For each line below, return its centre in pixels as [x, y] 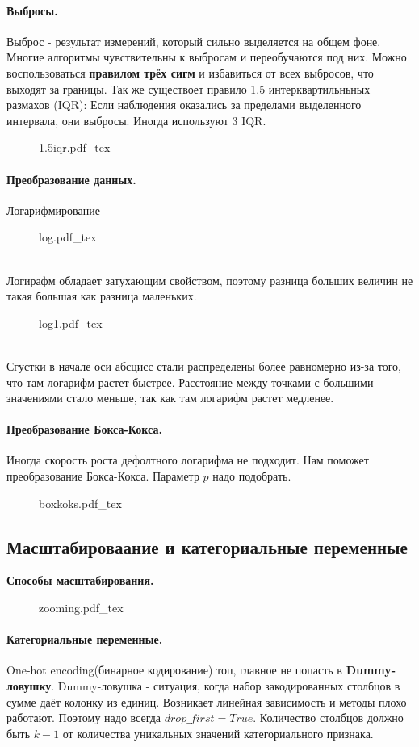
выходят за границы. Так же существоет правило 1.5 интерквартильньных [189, 88]
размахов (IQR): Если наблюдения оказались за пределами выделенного [184, 105]
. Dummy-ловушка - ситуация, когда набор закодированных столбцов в [226, 686]
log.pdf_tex [68, 237]
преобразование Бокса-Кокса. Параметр [103, 476]
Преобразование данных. [71, 179]
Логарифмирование [53, 210]
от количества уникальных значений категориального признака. [218, 733]
